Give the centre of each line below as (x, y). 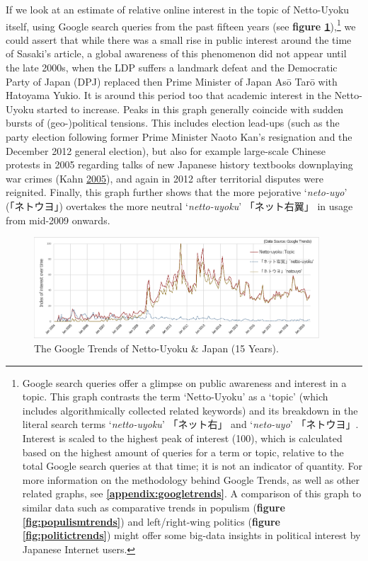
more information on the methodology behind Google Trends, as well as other (191, 479)
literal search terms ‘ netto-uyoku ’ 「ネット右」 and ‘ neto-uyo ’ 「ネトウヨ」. (190, 424)
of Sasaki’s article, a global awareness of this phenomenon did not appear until (176, 53)
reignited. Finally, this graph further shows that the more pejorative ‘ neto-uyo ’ (177, 192)
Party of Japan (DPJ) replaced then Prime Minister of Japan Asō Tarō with (172, 81)
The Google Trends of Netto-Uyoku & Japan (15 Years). (156, 348)
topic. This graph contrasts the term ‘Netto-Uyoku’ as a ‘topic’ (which (175, 397)
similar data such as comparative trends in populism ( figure (154, 507)
